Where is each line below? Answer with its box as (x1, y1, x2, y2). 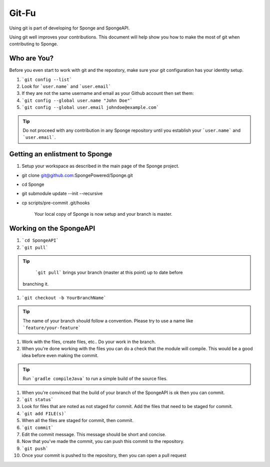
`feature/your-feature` (22, 325, 81, 331)
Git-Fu (9, 7, 36, 18)
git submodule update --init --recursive (21, 190, 103, 197)
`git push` (21, 446, 48, 452)
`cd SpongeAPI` (21, 238, 59, 243)
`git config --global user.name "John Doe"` (21, 97, 133, 103)
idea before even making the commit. (21, 353, 98, 359)
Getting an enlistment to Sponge (9, 150, 112, 158)
